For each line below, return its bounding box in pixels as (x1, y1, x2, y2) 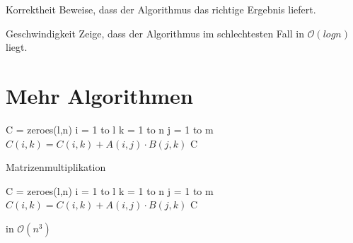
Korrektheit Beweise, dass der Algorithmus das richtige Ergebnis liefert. (6, 2, 316, 16)
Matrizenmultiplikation (6, 160, 106, 174)
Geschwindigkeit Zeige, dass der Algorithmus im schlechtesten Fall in (6, 25, 304, 40)
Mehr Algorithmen (6, 81, 193, 109)
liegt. (6, 40, 28, 54)
